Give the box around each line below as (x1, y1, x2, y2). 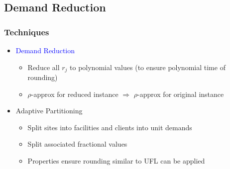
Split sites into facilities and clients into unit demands (27, 122, 192, 132)
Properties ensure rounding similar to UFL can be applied (27, 156, 205, 166)
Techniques (4, 25, 49, 38)
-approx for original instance (137, 88, 224, 99)
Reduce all (27, 62, 60, 72)
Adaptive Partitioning (15, 105, 83, 116)
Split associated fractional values (27, 139, 127, 149)
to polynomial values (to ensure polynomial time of (70, 62, 226, 72)
